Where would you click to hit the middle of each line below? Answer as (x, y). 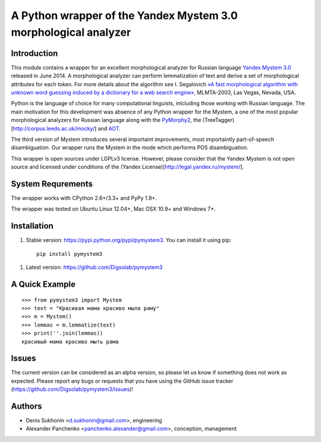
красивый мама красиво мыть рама (70, 341)
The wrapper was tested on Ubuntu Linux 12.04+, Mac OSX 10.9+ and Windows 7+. (113, 209)
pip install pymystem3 (70, 254)
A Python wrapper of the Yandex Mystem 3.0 (124, 15)
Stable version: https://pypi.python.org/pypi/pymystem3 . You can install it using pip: (129, 240)
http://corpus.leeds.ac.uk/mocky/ (54, 128)
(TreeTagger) (218, 120)
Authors (26, 406)
